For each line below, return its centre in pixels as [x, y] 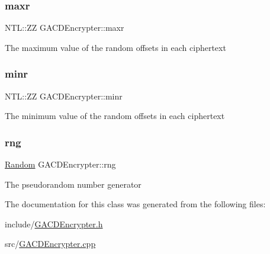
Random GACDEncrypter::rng [60, 164]
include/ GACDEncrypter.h [54, 224]
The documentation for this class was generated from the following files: [135, 204]
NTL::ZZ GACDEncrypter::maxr [65, 28]
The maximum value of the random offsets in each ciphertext [115, 47]
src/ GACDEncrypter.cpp [50, 244]
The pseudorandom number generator [73, 184]
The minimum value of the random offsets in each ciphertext [115, 116]
